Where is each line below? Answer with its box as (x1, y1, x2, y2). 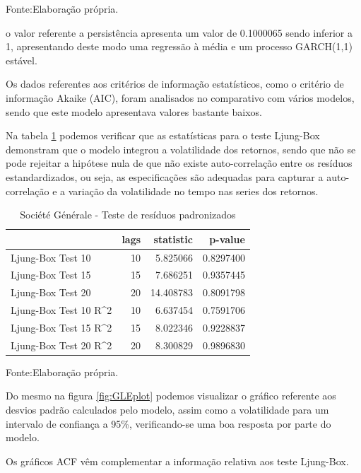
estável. (6, 52, 37, 67)
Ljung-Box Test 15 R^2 (11, 320, 112, 334)
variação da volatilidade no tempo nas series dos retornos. (68, 183, 319, 198)
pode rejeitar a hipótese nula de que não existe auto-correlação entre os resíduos (6, 156, 353, 170)
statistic (153, 231, 193, 246)
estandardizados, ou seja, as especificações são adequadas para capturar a (6, 169, 324, 184)
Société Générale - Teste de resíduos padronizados (20, 207, 236, 222)
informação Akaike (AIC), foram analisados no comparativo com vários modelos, (6, 90, 355, 105)
